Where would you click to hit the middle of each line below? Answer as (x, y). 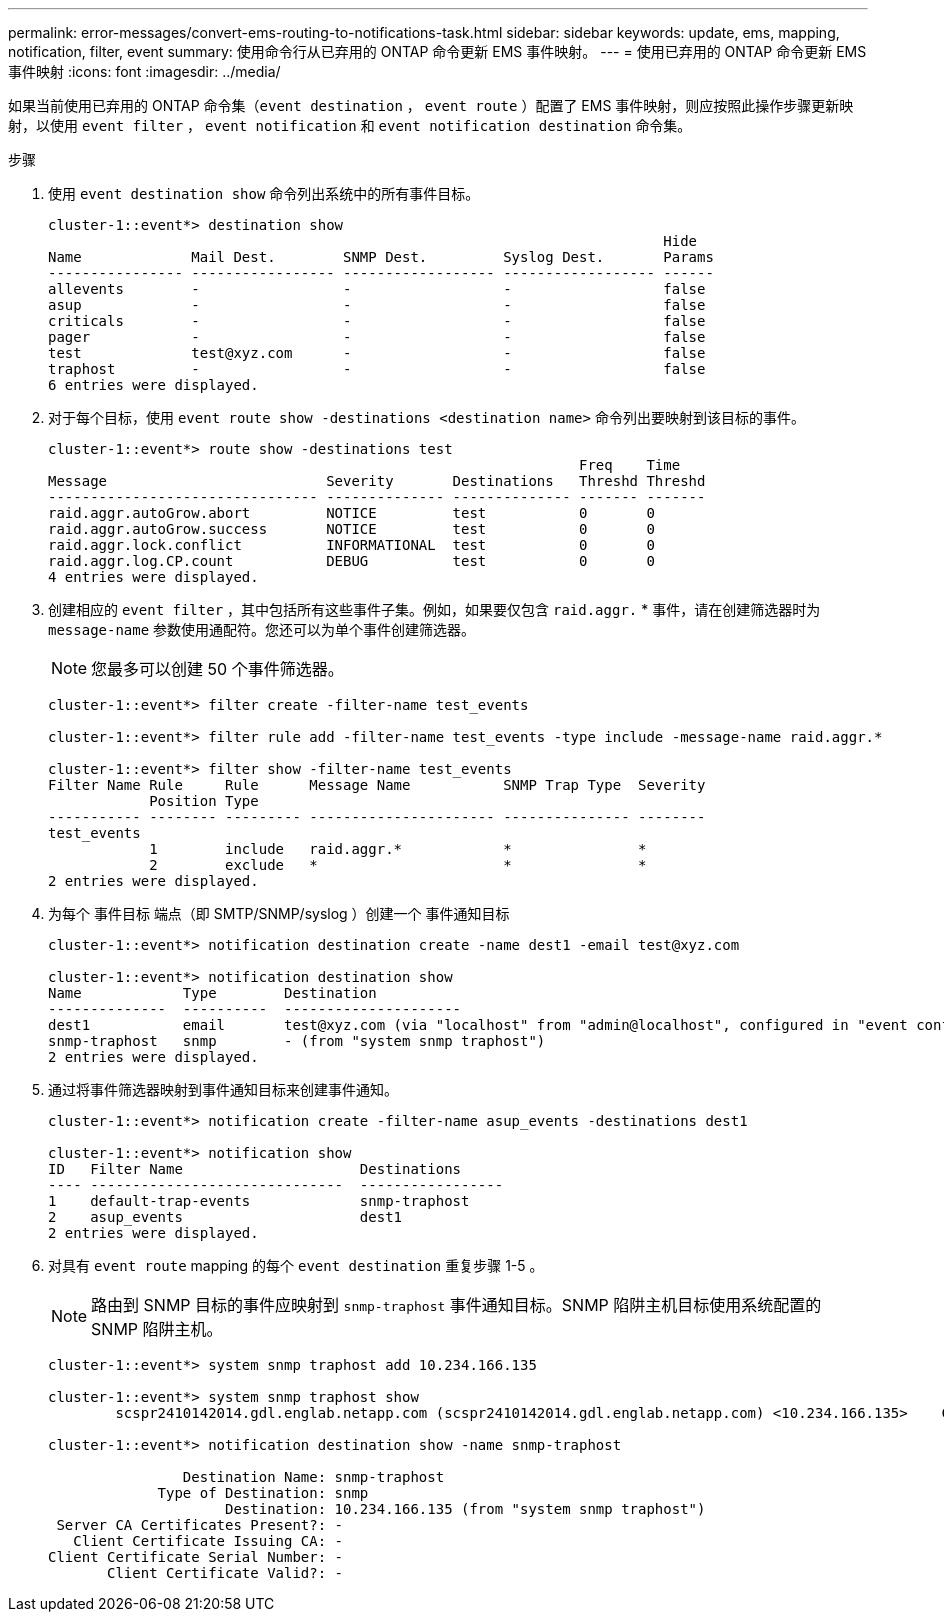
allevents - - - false (377, 289)
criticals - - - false (377, 321)
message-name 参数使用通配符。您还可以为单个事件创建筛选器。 (262, 629)
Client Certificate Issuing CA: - (208, 1541)
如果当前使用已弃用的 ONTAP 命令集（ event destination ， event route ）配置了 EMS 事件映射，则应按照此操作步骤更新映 (431, 105)
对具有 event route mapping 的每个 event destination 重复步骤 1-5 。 (296, 1265)
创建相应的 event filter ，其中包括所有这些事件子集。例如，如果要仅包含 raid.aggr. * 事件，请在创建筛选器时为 (434, 609)
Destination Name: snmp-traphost (313, 1477)
